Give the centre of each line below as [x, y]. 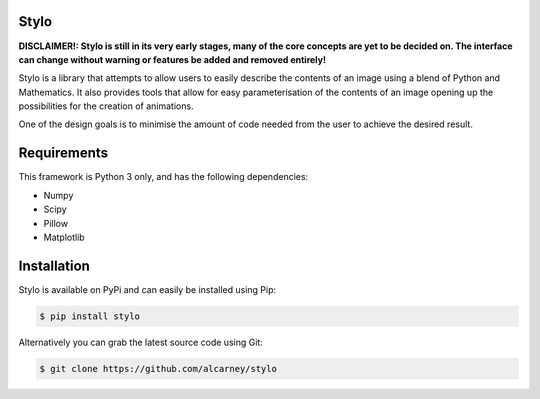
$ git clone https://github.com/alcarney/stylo [158, 368]
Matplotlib [64, 237]
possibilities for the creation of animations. [106, 106]
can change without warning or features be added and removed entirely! [172, 59]
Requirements [63, 153]
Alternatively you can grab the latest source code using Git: [141, 342]
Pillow [56, 223]
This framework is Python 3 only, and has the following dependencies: [163, 177]
